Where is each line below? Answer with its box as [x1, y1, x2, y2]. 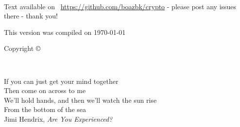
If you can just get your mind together [4, 76, 119, 86]
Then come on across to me [4, 85, 86, 95]
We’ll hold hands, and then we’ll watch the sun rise [4, 95, 157, 105]
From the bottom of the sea [4, 104, 86, 114]
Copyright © [4, 43, 41, 53]
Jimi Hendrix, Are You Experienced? [4, 113, 113, 124]
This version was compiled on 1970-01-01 [4, 27, 126, 37]
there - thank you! [4, 11, 58, 21]
